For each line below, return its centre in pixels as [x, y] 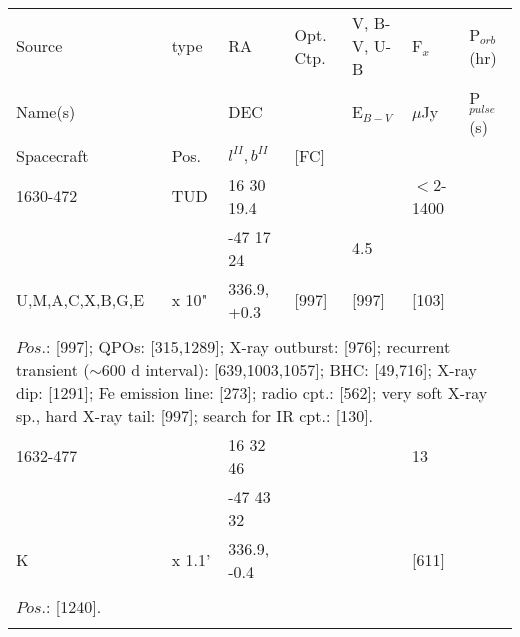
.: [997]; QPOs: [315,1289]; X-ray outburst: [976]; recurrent [246, 346]
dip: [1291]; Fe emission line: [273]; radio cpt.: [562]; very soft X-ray [252, 392]
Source [39, 45]
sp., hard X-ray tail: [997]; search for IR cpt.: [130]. [195, 415]
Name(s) [46, 112]
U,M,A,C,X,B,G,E [80, 300]
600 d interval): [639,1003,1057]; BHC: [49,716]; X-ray [289, 369]
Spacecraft [52, 155]
